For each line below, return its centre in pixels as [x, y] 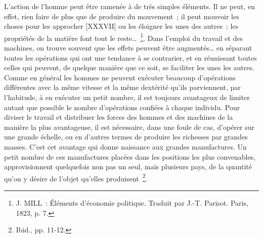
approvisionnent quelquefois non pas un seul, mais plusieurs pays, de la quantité [128, 166]
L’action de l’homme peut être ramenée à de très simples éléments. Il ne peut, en [129, 6]
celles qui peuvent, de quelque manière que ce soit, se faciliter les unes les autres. [129, 67]
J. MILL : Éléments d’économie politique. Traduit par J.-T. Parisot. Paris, [132, 203]
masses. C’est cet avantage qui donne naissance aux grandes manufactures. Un [125, 146]
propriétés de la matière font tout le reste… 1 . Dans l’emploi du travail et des [124, 37]
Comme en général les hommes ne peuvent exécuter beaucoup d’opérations [120, 77]
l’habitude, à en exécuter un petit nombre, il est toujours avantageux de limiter [127, 97]
